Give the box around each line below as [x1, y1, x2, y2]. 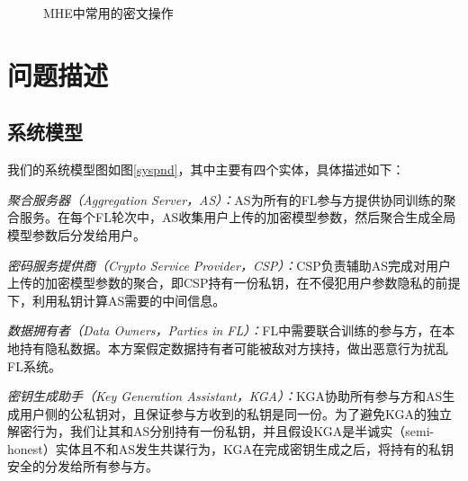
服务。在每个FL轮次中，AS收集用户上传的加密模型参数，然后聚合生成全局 [19, 208, 456, 227]
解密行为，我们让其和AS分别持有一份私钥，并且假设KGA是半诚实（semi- [7, 422, 435, 441]
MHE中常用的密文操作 [43, 4, 174, 22]
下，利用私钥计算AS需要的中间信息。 [7, 290, 226, 309]
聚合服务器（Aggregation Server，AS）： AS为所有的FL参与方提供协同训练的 [7, 190, 444, 209]
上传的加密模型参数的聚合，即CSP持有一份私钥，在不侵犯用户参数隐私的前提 [7, 273, 461, 292]
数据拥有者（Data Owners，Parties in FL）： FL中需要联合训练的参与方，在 [7, 321, 443, 340]
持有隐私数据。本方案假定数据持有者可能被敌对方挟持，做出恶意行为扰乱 [19, 338, 448, 357]
